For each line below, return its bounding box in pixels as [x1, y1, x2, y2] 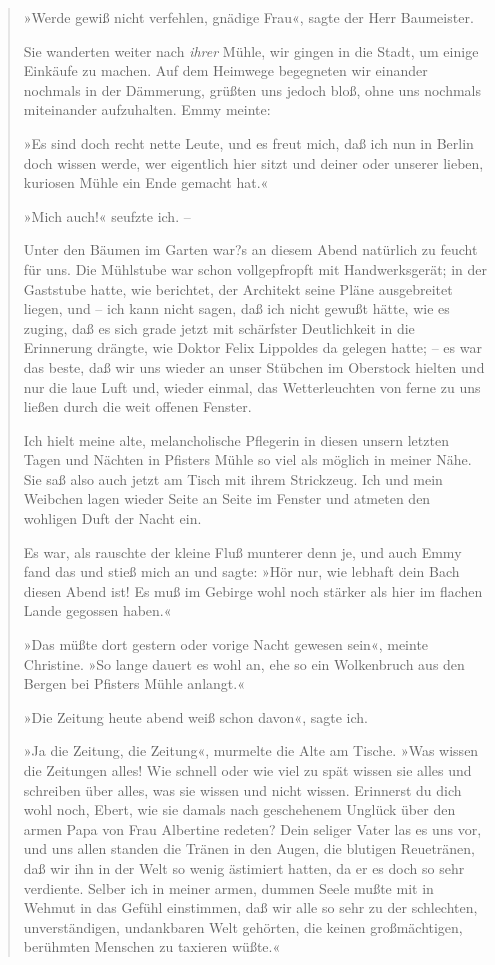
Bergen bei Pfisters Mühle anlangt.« [23, 673, 245, 694]
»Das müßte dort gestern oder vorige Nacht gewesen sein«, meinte [23, 634, 429, 655]
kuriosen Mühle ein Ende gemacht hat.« [23, 172, 269, 193]
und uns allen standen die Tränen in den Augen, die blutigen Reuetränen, [23, 838, 476, 859]
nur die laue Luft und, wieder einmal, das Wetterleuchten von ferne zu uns [23, 376, 481, 397]
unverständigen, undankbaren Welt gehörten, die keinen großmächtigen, [23, 916, 463, 937]
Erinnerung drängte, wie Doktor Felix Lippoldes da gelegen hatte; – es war [23, 337, 482, 358]
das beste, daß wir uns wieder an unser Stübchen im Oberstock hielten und [23, 356, 485, 377]
